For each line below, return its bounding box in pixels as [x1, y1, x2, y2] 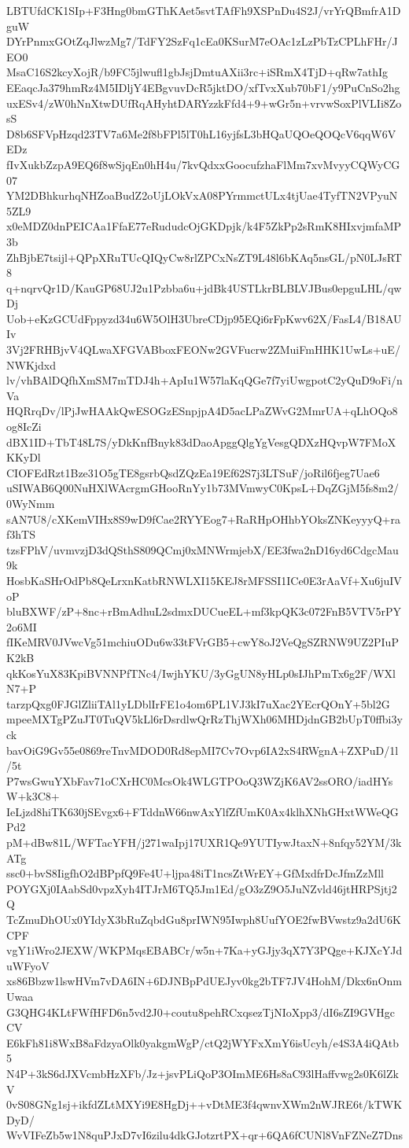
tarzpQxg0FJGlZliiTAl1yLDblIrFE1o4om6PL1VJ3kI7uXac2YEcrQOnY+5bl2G [6, 695, 390, 712]
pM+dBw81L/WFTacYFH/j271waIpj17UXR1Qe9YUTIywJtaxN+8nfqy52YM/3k [6, 834, 402, 851]
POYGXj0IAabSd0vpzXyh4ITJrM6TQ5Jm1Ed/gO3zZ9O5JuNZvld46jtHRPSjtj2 [6, 880, 397, 896]
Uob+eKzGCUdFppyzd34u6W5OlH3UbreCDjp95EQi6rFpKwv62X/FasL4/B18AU [6, 310, 402, 326]
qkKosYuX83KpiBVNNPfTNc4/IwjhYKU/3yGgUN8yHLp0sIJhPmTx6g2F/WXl [6, 664, 396, 681]
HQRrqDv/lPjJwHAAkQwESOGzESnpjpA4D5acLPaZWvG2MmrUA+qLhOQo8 [6, 403, 398, 419]
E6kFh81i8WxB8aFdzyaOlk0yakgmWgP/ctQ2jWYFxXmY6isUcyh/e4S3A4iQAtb [6, 1034, 400, 1050]
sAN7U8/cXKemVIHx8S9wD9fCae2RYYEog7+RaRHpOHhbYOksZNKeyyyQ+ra [6, 510, 400, 527]
